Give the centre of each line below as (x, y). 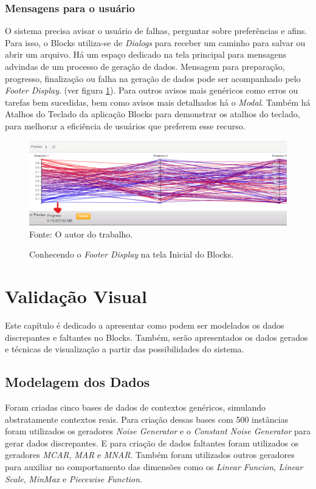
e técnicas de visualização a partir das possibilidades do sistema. (125, 349)
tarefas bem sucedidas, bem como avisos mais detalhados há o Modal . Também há (158, 102)
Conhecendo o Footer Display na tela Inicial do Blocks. (132, 254)
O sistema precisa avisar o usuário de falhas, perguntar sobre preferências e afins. (156, 31)
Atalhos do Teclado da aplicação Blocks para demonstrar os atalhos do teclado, (153, 114)
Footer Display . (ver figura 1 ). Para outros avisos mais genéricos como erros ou (152, 90)
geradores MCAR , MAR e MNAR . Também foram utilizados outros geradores (150, 455)
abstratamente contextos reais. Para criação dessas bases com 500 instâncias (147, 419)
